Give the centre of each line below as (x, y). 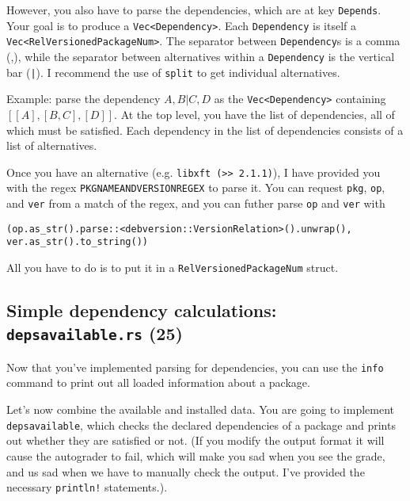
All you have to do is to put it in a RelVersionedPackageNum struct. (173, 267)
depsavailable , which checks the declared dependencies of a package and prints (201, 425)
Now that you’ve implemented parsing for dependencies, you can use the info (195, 367)
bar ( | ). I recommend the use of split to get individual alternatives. (173, 72)
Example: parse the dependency (84, 99)
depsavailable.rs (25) (95, 333)
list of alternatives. (52, 145)
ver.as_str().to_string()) (77, 242)
